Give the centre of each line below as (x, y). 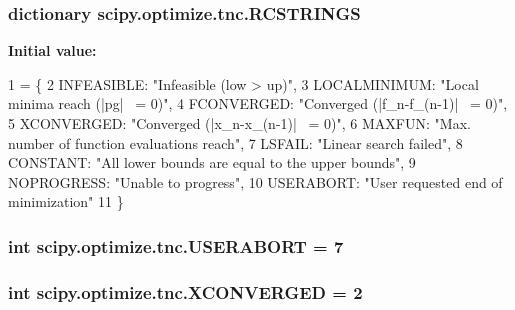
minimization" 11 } (66, 201)
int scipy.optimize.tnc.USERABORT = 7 (176, 245)
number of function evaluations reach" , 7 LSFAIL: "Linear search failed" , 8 (235, 142)
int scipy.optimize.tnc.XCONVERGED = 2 (185, 291)
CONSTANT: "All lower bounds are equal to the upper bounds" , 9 (212, 162)
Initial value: (52, 50)
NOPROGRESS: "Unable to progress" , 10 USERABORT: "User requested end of (255, 181)
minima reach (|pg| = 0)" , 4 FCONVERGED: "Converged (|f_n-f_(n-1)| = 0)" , (258, 103)
